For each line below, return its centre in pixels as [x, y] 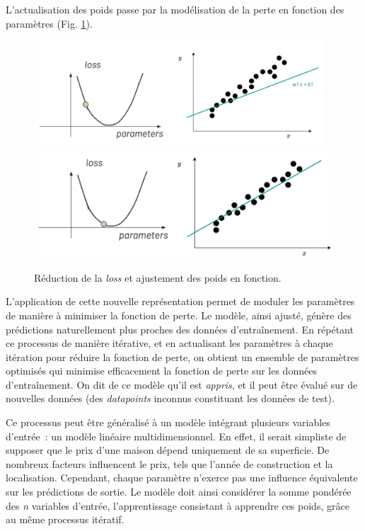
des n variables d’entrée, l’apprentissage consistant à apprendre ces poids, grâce [178, 505]
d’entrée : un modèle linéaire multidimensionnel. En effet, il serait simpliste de [176, 436]
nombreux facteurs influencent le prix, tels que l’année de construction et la [169, 463]
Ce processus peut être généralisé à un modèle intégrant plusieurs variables [168, 422]
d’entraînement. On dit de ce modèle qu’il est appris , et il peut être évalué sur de [182, 384]
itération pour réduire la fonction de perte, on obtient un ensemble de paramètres [182, 356]
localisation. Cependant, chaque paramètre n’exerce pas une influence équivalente [182, 478]
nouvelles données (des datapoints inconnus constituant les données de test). [170, 398]
